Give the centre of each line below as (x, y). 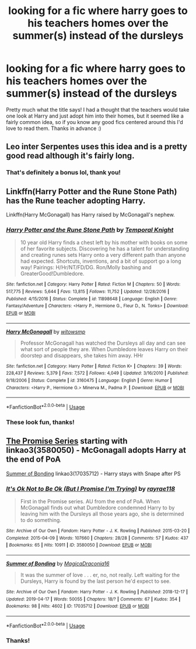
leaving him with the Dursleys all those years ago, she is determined (102, 514)
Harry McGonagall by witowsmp (46, 331)
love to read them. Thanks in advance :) (54, 128)
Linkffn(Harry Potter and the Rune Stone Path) (92, 191)
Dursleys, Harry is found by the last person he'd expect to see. (95, 581)
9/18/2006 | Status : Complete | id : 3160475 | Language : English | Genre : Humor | (89, 380)
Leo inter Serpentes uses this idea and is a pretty (97, 147)
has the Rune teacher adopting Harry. (76, 200)
